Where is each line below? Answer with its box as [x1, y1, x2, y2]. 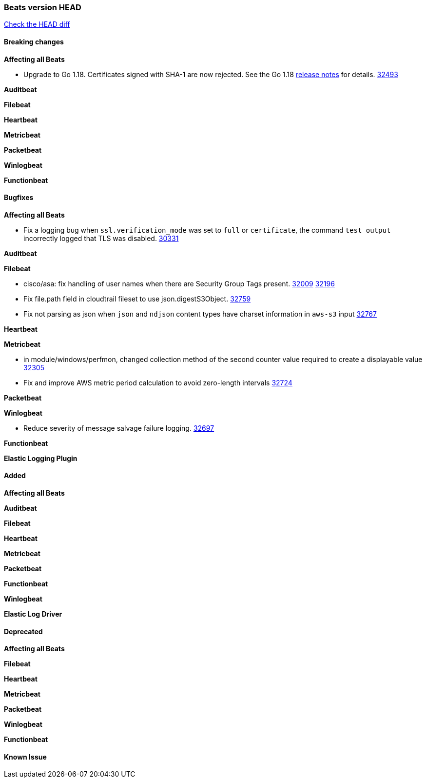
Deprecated [4, 627, 43, 636]
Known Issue [4, 752, 47, 761]
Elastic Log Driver [4, 610, 62, 619]
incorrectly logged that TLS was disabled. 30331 [23, 234, 179, 242]
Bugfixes [4, 193, 34, 202]
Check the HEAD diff [4, 20, 70, 29]
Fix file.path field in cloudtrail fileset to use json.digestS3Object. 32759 [23, 294, 251, 303]
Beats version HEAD [4, 2, 81, 12]
